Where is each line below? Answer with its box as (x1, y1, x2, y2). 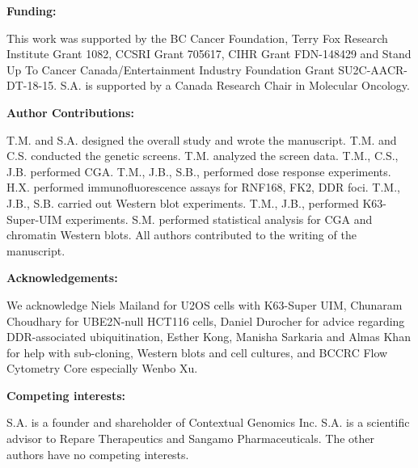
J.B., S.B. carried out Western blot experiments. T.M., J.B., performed (6, 194, 359, 211)
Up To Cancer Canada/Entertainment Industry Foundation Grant (6, 61, 335, 78)
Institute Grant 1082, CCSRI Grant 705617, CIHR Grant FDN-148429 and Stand (6, 45, 412, 62)
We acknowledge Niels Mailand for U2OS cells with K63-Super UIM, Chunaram (6, 296, 403, 313)
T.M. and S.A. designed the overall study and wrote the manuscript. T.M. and (6, 131, 397, 148)
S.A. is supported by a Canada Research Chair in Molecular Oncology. (60, 77, 410, 94)
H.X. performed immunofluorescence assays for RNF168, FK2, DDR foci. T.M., (6, 179, 400, 196)
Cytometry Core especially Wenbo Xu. (6, 360, 198, 377)
